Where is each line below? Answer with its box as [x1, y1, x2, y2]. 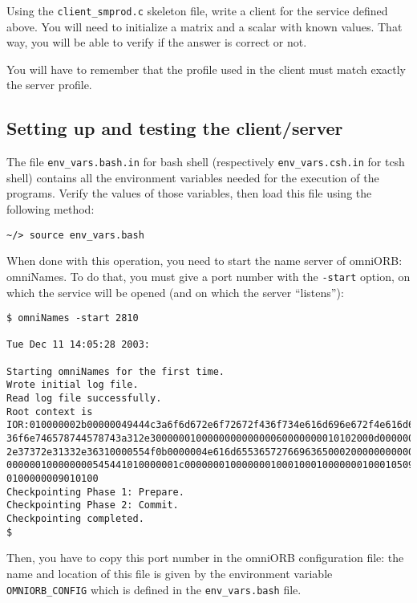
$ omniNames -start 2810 [6, 312, 139, 324]
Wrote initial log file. [6, 379, 139, 391]
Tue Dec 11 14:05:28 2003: [6, 339, 150, 351]
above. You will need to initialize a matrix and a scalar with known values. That [6, 18, 403, 35]
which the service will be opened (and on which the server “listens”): [6, 283, 344, 300]
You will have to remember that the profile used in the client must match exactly [6, 60, 407, 77]
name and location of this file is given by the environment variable [6, 564, 333, 581]
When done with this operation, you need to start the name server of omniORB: [6, 252, 403, 269]
